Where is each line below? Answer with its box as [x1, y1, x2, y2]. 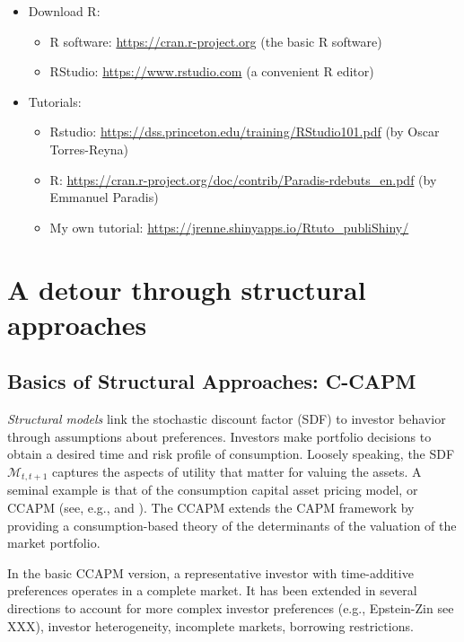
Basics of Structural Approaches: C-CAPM [7, 367, 416, 395]
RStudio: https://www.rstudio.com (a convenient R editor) [49, 62, 374, 81]
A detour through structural [7, 270, 366, 307]
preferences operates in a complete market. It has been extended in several [7, 581, 417, 600]
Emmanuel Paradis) [49, 188, 159, 207]
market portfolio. [7, 533, 101, 552]
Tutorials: [28, 92, 82, 110]
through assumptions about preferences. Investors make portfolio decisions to [7, 427, 432, 445]
